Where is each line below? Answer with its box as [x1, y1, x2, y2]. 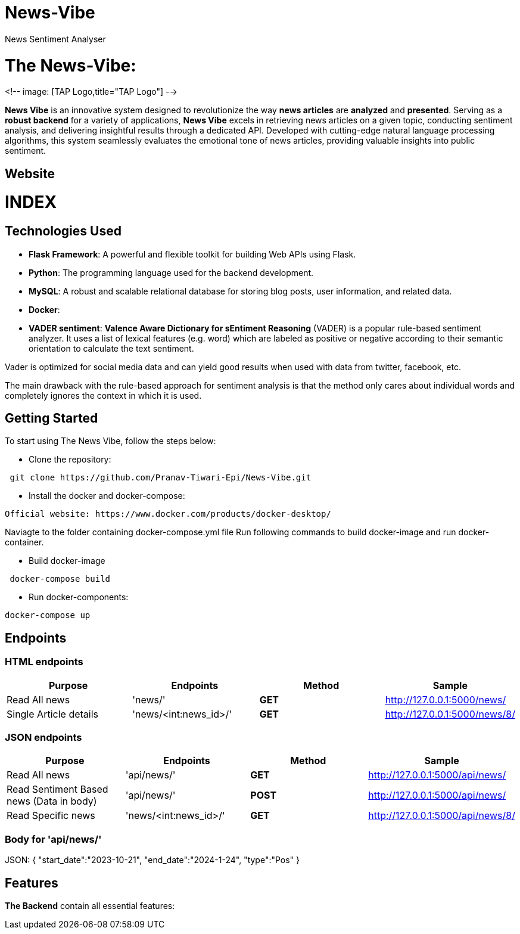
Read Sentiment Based [7, 783, 108, 796]
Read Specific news [7, 809, 95, 822]
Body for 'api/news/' [5, 833, 102, 845]
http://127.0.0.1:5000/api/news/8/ [368, 809, 515, 822]
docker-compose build [10, 574, 111, 584]
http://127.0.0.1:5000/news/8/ [385, 708, 515, 720]
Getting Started [5, 411, 98, 426]
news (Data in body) [7, 795, 97, 808]
